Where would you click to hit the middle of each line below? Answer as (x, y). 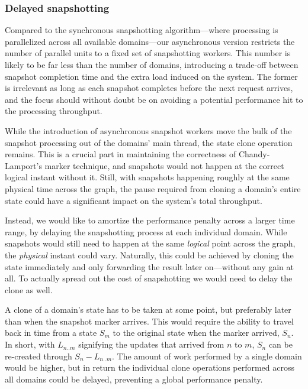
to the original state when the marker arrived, (196, 333)
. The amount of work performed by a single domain (207, 356)
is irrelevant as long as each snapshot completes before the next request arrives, (149, 88)
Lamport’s (23, 165)
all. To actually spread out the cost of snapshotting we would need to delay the (149, 278)
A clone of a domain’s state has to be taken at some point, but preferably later (148, 309)
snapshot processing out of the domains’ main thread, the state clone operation (149, 142)
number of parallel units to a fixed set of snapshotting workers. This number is (148, 53)
